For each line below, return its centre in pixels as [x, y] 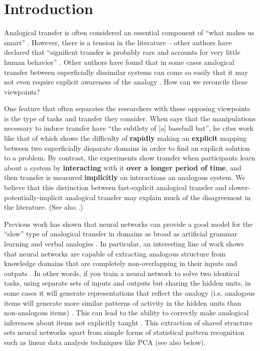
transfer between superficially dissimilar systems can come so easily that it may [126, 72]
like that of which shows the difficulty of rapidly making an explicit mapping [125, 138]
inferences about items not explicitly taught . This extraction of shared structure [128, 322]
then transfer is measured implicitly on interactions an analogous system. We [125, 177]
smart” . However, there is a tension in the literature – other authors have [118, 42]
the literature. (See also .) [44, 207]
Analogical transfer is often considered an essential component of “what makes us [129, 32]
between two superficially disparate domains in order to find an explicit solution [127, 148]
